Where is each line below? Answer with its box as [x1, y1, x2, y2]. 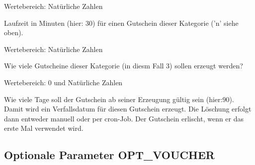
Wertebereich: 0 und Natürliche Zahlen [4, 77, 123, 87]
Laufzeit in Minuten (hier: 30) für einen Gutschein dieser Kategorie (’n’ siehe [4, 17, 239, 28]
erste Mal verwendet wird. [4, 123, 84, 133]
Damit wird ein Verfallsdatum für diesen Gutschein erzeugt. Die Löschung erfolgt [4, 104, 252, 114]
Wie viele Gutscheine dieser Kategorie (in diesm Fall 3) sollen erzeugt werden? [4, 60, 243, 71]
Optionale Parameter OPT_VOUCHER [4, 147, 215, 163]
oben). [4, 27, 23, 38]
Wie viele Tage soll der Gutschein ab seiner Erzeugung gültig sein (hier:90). [4, 94, 234, 104]
